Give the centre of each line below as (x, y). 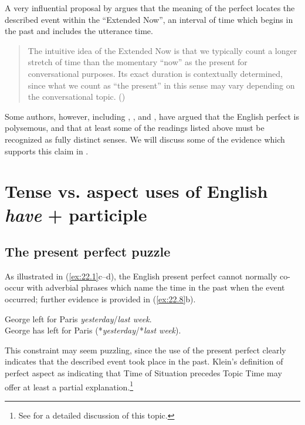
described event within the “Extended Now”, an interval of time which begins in (149, 19)
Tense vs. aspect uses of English (136, 191)
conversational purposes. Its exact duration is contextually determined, (155, 73)
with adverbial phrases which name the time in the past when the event (156, 287)
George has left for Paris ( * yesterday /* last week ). (93, 330)
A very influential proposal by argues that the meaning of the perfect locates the (150, 8)
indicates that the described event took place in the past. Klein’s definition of (144, 361)
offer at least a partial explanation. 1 (69, 386)
